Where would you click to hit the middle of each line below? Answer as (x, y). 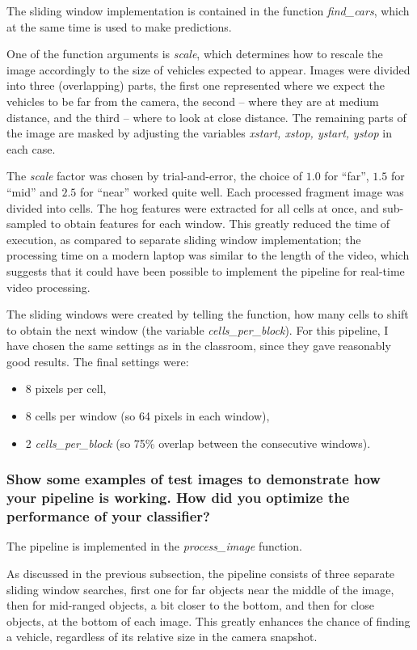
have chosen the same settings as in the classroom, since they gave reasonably (199, 346)
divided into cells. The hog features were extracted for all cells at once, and (193, 207)
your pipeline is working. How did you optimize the (178, 498)
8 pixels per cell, (66, 388)
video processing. (48, 287)
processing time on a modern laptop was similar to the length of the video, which (208, 255)
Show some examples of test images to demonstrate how (194, 479)
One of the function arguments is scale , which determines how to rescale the (195, 54)
